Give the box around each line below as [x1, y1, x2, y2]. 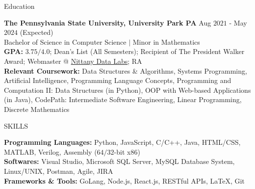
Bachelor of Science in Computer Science [4, 36, 127, 47]
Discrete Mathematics [4, 104, 70, 114]
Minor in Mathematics [132, 36, 200, 47]
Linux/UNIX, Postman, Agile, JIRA [4, 165, 113, 176]
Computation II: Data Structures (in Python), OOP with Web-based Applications [4, 84, 251, 95]
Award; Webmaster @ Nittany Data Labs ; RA [4, 55, 142, 66]
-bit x [114, 146, 131, 157]
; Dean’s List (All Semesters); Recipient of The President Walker [50, 46, 245, 56]
